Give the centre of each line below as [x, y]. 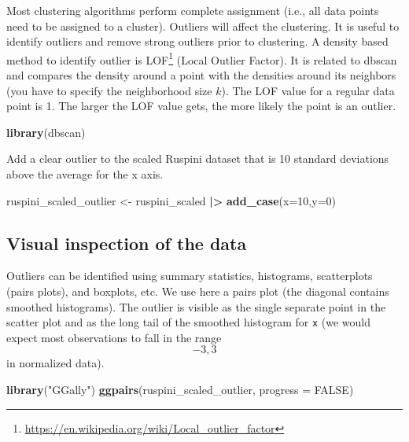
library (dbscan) [46, 132]
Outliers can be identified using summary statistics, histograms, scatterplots [190, 276]
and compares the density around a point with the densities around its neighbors [201, 75]
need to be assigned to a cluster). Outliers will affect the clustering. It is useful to [203, 26]
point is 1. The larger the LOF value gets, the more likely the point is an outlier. [201, 106]
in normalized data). [55, 363]
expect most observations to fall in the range [114, 337]
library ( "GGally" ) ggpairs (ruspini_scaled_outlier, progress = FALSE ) [180, 390]
